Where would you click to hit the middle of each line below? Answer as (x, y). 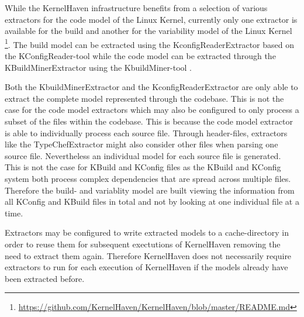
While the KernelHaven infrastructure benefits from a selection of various (136, 8)
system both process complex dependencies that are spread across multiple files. (148, 178)
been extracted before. (45, 278)
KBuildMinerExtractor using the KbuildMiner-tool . (98, 67)
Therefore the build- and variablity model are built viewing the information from (150, 190)
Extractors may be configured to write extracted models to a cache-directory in (147, 232)
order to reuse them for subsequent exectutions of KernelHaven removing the (143, 244)
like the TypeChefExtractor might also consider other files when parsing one (141, 144)
